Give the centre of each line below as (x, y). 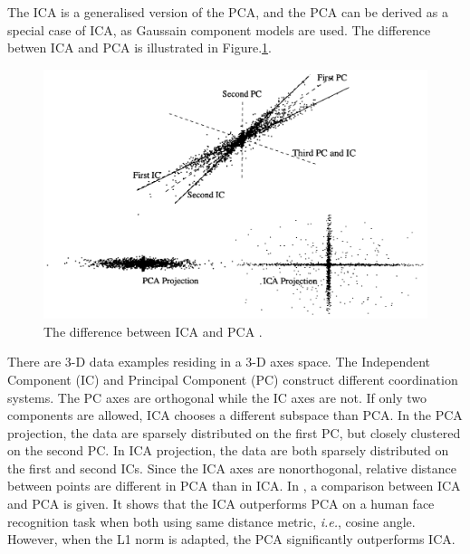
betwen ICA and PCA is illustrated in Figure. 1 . (139, 48)
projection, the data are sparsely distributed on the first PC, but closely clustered (234, 432)
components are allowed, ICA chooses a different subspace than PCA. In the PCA (235, 415)
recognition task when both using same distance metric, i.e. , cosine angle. (211, 521)
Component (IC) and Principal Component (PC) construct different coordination (233, 379)
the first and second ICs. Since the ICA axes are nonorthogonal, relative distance (232, 468)
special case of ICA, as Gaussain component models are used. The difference (219, 29)
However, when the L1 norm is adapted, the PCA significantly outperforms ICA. (231, 539)
